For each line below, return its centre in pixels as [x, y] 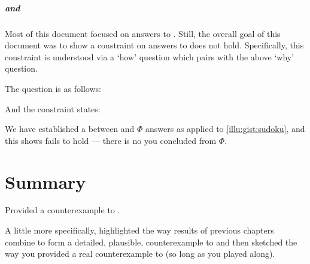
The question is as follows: [53, 88]
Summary [45, 181]
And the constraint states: [53, 108]
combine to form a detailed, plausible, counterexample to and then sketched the [151, 242]
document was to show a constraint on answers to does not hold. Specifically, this [154, 45]
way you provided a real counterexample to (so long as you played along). [140, 254]
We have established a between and [70, 129]
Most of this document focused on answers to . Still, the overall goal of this [143, 33]
